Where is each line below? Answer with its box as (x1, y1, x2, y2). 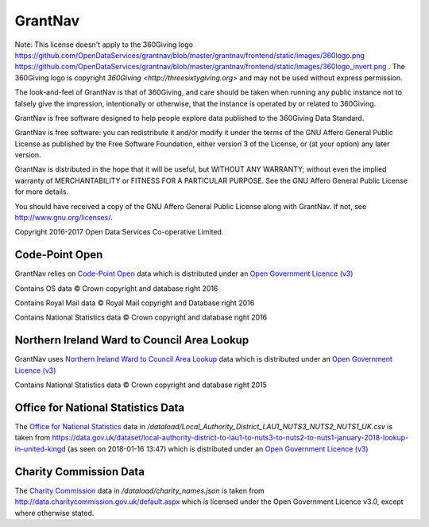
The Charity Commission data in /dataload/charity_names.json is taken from (14, 486, 265, 495)
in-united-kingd (14, 444, 67, 453)
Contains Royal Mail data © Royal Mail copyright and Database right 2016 (14, 298, 255, 308)
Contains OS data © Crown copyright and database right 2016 (14, 283, 218, 293)
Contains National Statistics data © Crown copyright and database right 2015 (14, 380, 268, 389)
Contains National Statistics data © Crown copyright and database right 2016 (14, 312, 268, 322)
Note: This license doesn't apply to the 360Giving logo (14, 40, 194, 49)
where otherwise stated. (14, 508, 95, 517)
